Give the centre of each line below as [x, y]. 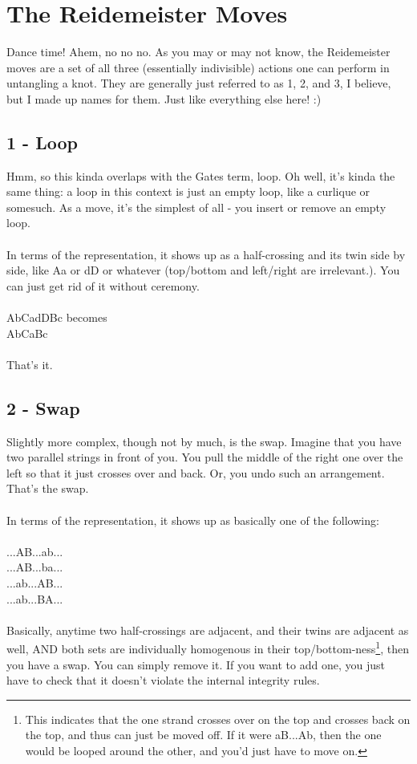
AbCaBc [27, 333]
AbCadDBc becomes [57, 317]
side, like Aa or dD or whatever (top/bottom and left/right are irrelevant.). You [203, 270]
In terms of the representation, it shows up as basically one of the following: [193, 520]
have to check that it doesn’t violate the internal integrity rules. [163, 680]
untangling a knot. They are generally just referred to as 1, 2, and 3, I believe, [199, 83]
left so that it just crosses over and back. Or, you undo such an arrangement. [196, 472]
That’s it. [30, 364]
